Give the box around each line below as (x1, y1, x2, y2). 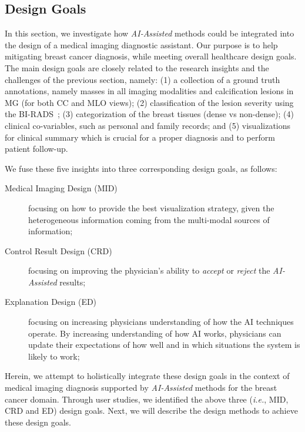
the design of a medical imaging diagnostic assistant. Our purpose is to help (5, 38, 278, 51)
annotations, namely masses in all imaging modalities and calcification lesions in (5, 85, 294, 97)
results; (59, 275, 86, 288)
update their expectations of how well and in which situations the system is (28, 338, 300, 351)
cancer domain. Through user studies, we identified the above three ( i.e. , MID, (5, 393, 289, 405)
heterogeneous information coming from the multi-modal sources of (28, 213, 270, 225)
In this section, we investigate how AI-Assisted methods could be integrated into (5, 27, 294, 39)
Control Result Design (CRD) (5, 244, 112, 257)
